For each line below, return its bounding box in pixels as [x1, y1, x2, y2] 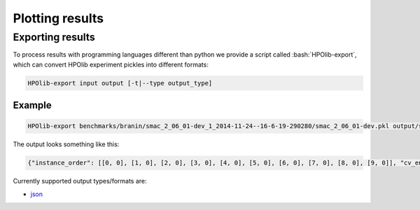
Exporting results [13, 31, 96, 43]
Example [13, 99, 52, 111]
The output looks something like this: [13, 140, 120, 148]
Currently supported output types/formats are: [13, 177, 147, 185]
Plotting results [13, 10, 104, 26]
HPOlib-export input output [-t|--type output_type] [27, 79, 213, 87]
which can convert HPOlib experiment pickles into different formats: [13, 60, 209, 69]
